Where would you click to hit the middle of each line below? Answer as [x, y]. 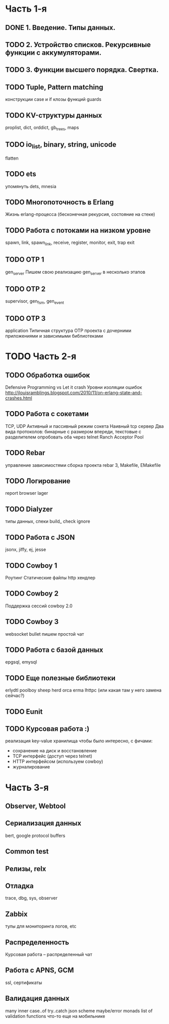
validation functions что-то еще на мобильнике [55, 1016]
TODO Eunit [24, 711]
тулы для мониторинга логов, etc [41, 926]
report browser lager [27, 493]
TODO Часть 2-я [41, 357]
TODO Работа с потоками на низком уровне [78, 230]
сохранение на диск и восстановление [54, 751]
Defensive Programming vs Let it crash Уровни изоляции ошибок [74, 387]
